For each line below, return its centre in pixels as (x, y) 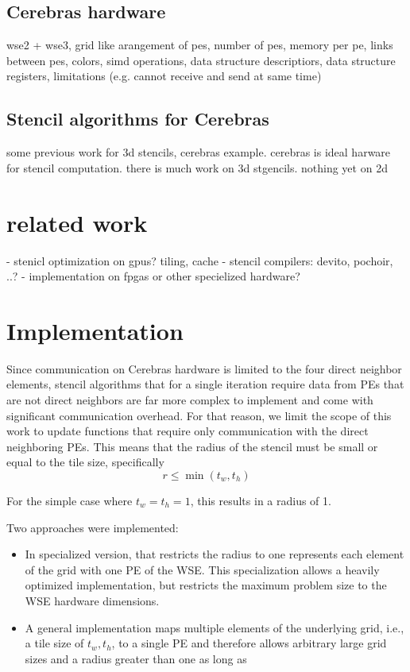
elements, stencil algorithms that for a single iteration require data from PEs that (205, 384)
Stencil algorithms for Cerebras (138, 119)
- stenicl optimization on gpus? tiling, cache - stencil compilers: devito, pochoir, (200, 260)
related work (77, 222)
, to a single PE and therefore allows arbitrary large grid (249, 643)
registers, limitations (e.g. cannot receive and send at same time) (164, 76)
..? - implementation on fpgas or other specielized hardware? (153, 276)
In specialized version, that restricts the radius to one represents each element (215, 554)
